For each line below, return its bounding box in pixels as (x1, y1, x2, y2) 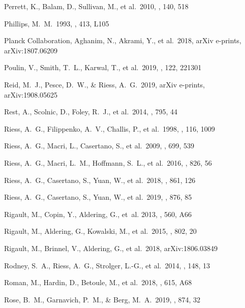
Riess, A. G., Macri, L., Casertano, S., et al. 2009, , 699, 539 (4, 140, 195, 151)
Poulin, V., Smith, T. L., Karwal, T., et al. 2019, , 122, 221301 (4, 62, 202, 73)
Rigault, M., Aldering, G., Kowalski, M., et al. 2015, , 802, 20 (4, 226, 197, 236)
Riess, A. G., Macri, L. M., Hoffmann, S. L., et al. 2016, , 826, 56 (4, 157, 212, 168)
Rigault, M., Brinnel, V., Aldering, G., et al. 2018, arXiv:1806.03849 (4, 242, 218, 253)
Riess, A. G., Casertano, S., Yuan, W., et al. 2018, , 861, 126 (4, 174, 196, 185)
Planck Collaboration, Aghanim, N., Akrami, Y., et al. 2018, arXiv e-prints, (4, 35, 241, 46)
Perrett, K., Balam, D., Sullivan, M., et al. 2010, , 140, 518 (4, 1, 189, 11)
